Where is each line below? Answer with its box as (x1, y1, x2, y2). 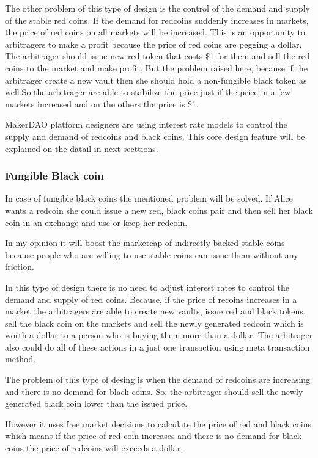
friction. (5, 260, 34, 273)
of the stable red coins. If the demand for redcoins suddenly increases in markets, (5, 13, 309, 26)
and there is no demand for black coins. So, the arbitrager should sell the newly (5, 385, 303, 398)
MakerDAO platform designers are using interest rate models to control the (5, 118, 287, 131)
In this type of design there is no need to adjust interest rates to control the (5, 280, 289, 293)
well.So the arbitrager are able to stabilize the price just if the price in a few (5, 85, 291, 98)
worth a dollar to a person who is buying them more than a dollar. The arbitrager (5, 329, 313, 341)
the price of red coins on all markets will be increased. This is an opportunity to (5, 26, 305, 38)
